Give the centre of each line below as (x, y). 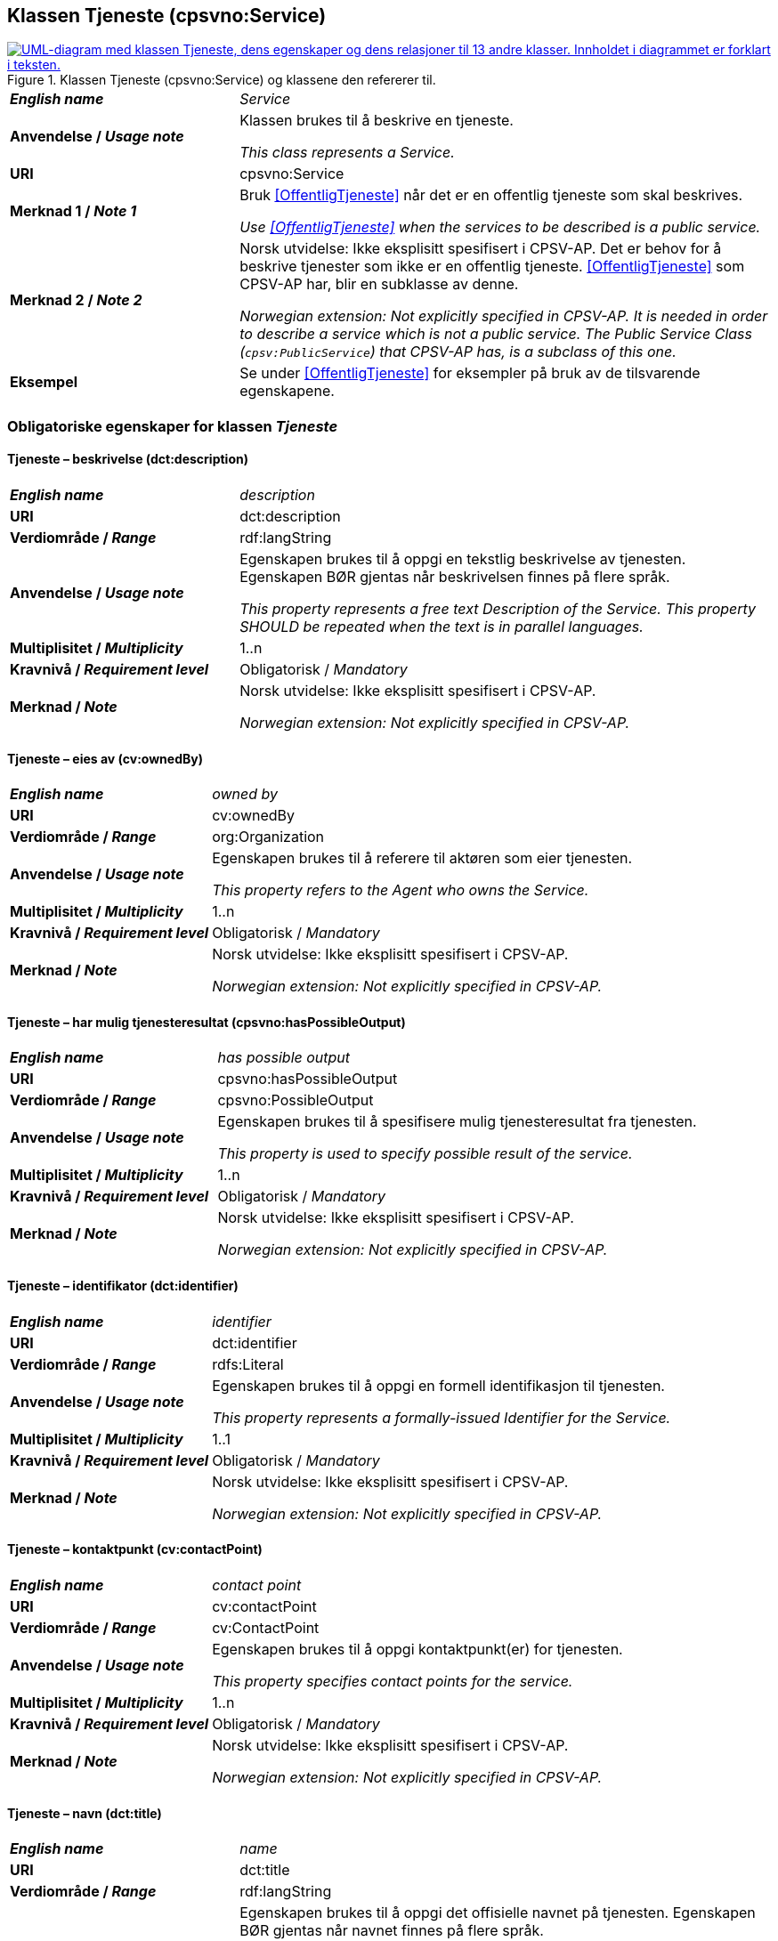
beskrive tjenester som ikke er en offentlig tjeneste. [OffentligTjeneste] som (492, 267)
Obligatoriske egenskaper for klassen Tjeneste (173, 426)
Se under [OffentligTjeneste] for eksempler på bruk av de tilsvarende (470, 373)
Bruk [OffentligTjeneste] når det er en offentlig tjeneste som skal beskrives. (491, 195)
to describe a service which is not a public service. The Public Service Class (496, 334)
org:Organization (268, 837)
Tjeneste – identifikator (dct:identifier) (123, 1286)
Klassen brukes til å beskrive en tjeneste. (377, 121)
